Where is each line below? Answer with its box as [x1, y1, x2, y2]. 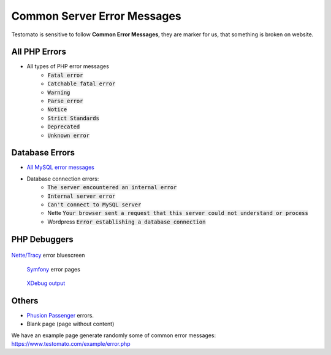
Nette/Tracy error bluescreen [11, 252, 85, 259]
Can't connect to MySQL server [47, 201, 142, 208]
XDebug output [26, 279, 66, 287]
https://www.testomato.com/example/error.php [11, 340, 131, 348]
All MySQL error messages [26, 163, 94, 171]
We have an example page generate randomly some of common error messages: [11, 332, 216, 339]
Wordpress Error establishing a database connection [47, 218, 206, 225]
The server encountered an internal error [47, 184, 177, 191]
